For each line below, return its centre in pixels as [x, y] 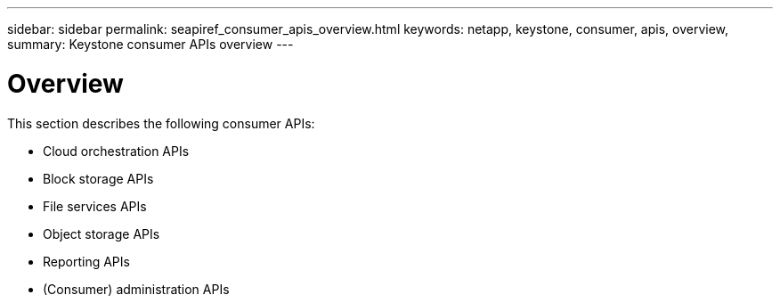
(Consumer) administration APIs [136, 289]
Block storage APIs [98, 178]
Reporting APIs [86, 261]
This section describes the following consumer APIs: [161, 123]
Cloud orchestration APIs [116, 151]
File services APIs [95, 206]
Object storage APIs [102, 233]
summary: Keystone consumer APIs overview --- [150, 44]
